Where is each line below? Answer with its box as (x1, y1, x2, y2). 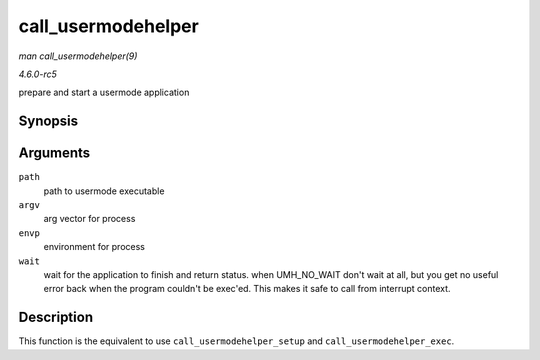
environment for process (43, 241, 145, 253)
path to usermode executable (43, 185, 165, 197)
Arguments (18, 145, 91, 162)
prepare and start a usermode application (18, 86, 190, 99)
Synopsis (18, 113, 79, 130)
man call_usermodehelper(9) (18, 50, 138, 62)
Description (18, 309, 94, 326)
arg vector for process (43, 213, 136, 225)
